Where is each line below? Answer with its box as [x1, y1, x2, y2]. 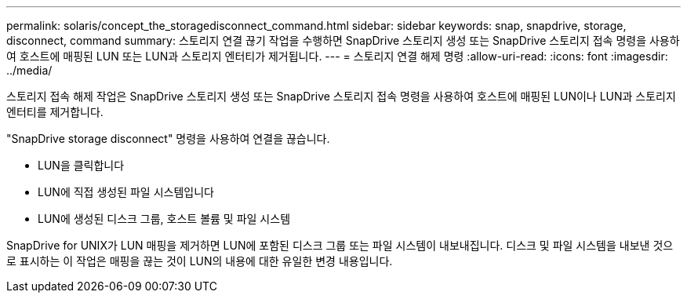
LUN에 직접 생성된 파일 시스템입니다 [38, 185, 214, 199]
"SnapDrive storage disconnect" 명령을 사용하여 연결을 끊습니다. [6, 132, 330, 145]
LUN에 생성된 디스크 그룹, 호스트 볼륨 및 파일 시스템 [38, 212, 291, 225]
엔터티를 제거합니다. [6, 105, 104, 119]
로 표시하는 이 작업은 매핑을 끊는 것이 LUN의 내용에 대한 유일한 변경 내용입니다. [6, 254, 393, 268]
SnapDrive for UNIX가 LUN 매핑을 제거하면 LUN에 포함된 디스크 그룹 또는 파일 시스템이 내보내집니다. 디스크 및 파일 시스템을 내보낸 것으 [6, 239, 674, 252]
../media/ [6, 64, 53, 77]
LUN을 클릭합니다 [38, 159, 125, 172]
